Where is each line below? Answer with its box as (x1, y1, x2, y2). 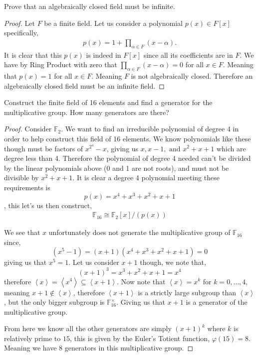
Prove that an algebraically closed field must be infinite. (4, 1, 175, 11)
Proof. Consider (4, 123, 52, 134)
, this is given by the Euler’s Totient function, (69, 333, 210, 343)
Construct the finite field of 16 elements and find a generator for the (4, 97, 213, 108)
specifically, (4, 27, 38, 38)
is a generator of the (186, 297, 248, 307)
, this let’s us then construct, (4, 200, 92, 210)
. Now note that (117, 276, 166, 286)
